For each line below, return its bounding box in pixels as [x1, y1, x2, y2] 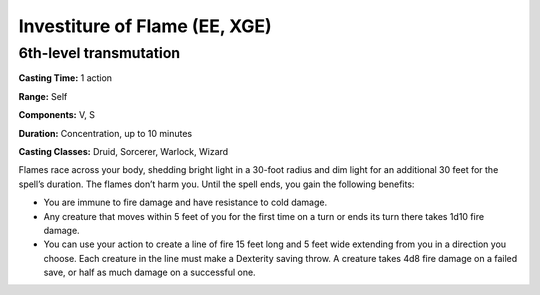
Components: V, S [18, 109, 95, 121]
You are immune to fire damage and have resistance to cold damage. [43, 196, 328, 209]
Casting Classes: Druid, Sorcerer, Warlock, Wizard [18, 145, 229, 157]
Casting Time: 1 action [18, 72, 113, 84]
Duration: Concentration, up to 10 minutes [18, 127, 193, 139]
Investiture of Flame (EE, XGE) [18, 15, 272, 37]
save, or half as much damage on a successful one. [43, 266, 256, 279]
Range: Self [18, 90, 68, 102]
